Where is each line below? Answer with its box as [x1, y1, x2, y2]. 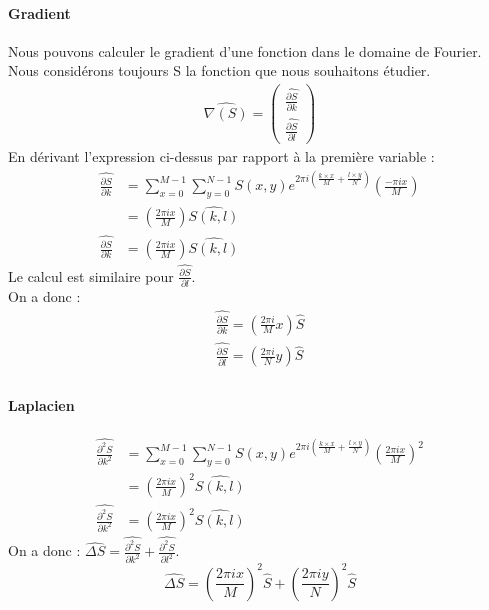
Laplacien [8, 394, 75, 415]
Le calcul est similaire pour [8, 265, 174, 286]
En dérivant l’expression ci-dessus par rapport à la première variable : [8, 146, 435, 167]
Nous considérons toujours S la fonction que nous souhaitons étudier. [8, 60, 431, 81]
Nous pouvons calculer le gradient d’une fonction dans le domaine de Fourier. [8, 40, 482, 61]
